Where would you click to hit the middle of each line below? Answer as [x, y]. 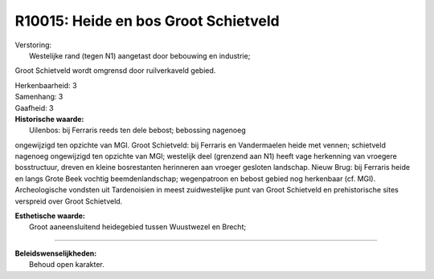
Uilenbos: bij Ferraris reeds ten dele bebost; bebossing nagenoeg [137, 130]
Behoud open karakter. [67, 265]
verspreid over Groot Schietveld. [69, 201]
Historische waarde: [49, 119]
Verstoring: [33, 45]
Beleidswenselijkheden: [56, 253]
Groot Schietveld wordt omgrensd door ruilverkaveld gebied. [115, 71]
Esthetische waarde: [50, 216]
